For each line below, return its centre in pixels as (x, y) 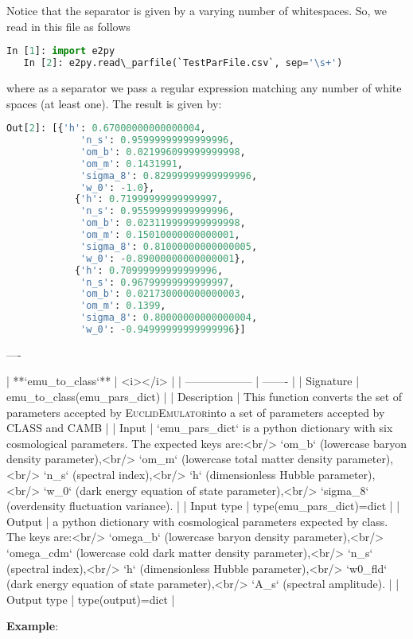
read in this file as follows (68, 26)
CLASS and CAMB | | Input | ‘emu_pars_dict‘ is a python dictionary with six (200, 428)
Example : (33, 626)
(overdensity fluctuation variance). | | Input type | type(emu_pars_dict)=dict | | (203, 506)
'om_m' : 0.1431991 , (132, 164)
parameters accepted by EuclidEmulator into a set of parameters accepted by (196, 412)
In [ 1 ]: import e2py (61, 51)
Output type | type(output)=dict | (91, 599)
